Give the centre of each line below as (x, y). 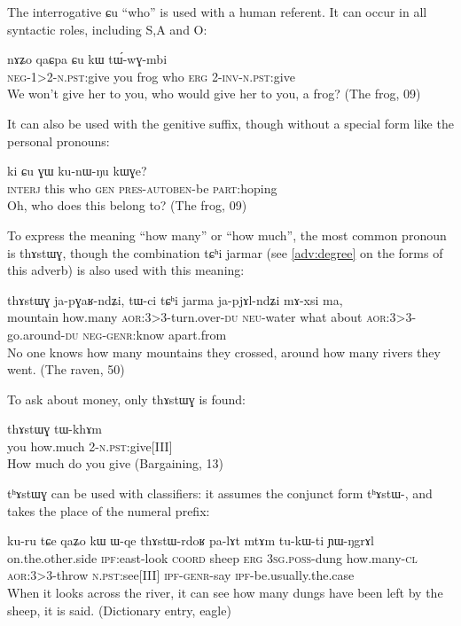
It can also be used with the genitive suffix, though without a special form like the (230, 123)
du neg (84, 334)
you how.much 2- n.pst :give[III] (90, 446)
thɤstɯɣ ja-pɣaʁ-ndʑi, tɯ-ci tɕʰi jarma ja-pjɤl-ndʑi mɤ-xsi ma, (175, 299)
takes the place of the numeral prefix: (109, 510)
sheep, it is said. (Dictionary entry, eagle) (119, 610)
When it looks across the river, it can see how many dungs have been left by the (225, 593)
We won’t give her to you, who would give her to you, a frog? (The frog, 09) (214, 94)
